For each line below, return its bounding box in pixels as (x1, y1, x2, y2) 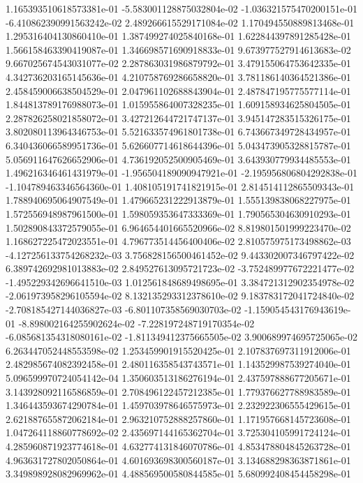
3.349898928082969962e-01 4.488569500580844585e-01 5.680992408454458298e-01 (6, 466, 351, 481)
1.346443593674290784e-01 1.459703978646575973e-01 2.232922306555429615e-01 (6, 398, 351, 413)
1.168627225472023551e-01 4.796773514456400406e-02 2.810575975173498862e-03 (6, 234, 351, 248)
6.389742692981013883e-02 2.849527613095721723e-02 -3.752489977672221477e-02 (6, 261, 355, 276)
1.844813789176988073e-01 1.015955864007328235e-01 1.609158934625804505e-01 (6, 97, 351, 112)
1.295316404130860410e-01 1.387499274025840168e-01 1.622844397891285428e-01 (6, 29, 351, 43)
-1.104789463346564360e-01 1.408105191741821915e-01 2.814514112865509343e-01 (6, 179, 355, 193)
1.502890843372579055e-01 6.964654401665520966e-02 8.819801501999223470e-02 (6, 220, 351, 235)
